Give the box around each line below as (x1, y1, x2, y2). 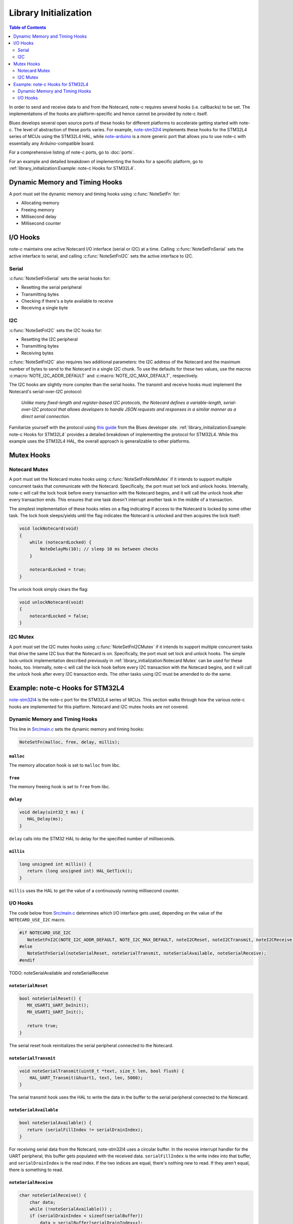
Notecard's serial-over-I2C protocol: (9, 388, 83, 394)
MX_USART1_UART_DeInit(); (27, 1003, 89, 1008)
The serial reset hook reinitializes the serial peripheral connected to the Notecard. (9, 1042, 173, 1048)
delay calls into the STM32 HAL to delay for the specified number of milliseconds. (9, 835, 175, 842)
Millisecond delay (21, 213, 57, 220)
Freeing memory (21, 207, 55, 212)
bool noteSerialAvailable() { (19, 1120, 92, 1126)
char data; (29, 1200, 56, 1205)
